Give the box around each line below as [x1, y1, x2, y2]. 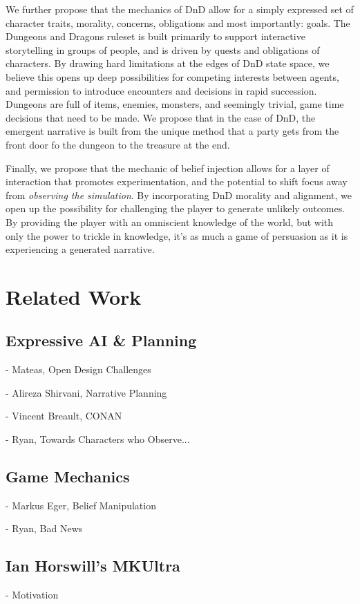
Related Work [6, 282, 142, 310]
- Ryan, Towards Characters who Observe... [6, 432, 190, 446]
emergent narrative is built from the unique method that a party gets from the [6, 124, 339, 138]
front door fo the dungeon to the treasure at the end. [6, 137, 230, 151]
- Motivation [6, 587, 59, 602]
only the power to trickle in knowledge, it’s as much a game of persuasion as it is [6, 228, 348, 243]
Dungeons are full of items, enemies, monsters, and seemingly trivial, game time [6, 97, 344, 111]
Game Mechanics [6, 466, 130, 487]
